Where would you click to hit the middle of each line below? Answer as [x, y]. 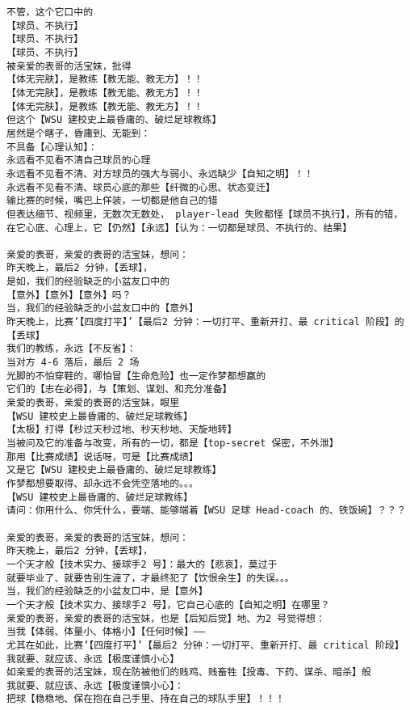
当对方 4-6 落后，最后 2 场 [73, 363]
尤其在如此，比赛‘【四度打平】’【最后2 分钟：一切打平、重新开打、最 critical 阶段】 [205, 645]
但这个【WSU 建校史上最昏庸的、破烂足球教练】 [114, 120]
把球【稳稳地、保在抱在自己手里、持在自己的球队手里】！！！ [146, 699]
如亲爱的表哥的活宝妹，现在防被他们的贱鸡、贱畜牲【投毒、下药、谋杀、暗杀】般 [189, 672]
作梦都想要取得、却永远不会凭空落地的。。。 [102, 483]
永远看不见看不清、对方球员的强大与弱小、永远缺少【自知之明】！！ [160, 173]
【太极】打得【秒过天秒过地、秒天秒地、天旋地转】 [122, 430]
